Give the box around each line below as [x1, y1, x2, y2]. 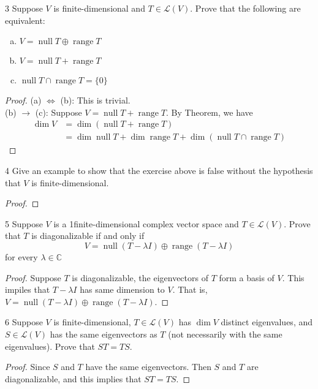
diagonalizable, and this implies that [5, 372, 142, 385]
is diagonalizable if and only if [31, 229, 145, 242]
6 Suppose [5, 315, 43, 328]
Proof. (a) [5, 94, 42, 107]
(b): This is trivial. [60, 94, 131, 107]
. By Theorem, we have [166, 105, 253, 118]
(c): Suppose [35, 105, 82, 118]
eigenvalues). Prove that [5, 339, 95, 352]
